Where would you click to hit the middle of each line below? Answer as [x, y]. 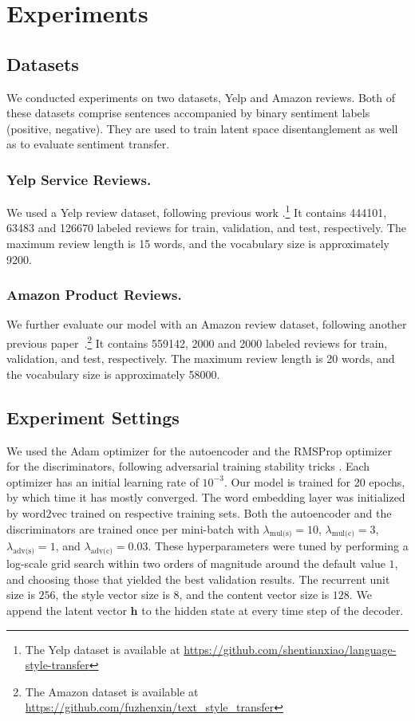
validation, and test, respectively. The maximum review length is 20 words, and [201, 359]
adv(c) [102, 552]
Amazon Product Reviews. [94, 295]
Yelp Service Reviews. [79, 179]
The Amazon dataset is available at [112, 691]
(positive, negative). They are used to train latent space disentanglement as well [202, 128]
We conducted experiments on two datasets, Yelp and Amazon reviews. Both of [201, 97]
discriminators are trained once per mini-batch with [133, 528]
